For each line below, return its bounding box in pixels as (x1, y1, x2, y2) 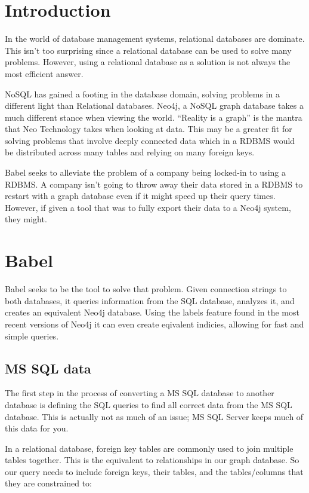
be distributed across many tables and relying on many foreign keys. (5, 146, 255, 158)
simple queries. (5, 329, 59, 342)
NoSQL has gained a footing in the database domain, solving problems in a (5, 87, 280, 100)
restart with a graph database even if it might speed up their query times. (5, 189, 276, 202)
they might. (5, 213, 47, 225)
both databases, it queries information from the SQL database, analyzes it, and (5, 294, 295, 307)
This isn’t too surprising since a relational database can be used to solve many (5, 44, 292, 56)
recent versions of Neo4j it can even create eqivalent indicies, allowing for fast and (5, 317, 304, 330)
